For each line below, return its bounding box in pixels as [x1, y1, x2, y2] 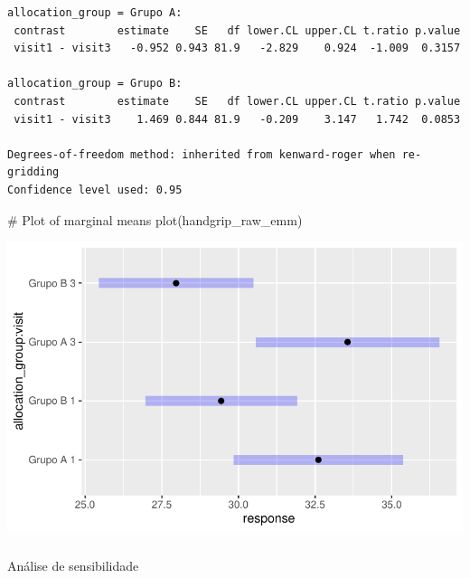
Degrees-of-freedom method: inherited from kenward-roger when [7, 147, 396, 161]
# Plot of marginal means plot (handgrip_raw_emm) [7, 210, 303, 229]
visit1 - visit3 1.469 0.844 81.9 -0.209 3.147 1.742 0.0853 [14, 112, 461, 126]
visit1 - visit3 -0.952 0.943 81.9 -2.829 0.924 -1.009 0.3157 [14, 42, 461, 55]
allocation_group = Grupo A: [7, 6, 183, 19]
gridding [7, 166, 60, 179]
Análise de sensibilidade [7, 555, 139, 574]
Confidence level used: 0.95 [7, 183, 183, 196]
